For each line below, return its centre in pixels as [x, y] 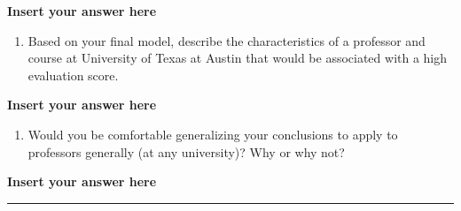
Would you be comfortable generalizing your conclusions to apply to [213, 134]
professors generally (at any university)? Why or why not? [186, 151]
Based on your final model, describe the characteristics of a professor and [227, 40]
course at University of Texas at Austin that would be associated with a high [238, 58]
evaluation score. [73, 75]
